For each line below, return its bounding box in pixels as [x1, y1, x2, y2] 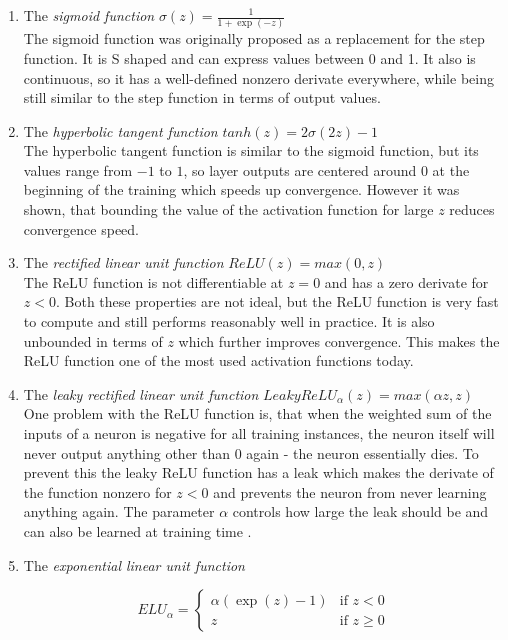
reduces [449, 199, 495, 220]
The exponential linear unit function [23, 554, 245, 575]
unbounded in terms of [23, 330, 163, 351]
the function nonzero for [23, 481, 172, 502]
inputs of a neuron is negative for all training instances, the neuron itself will [23, 423, 495, 443]
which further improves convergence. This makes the [178, 330, 500, 351]
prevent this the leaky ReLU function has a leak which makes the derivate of [23, 462, 494, 483]
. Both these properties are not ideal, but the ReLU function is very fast [55, 291, 499, 312]
